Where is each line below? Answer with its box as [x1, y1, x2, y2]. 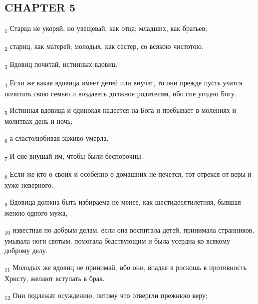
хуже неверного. [4, 180, 53, 190]
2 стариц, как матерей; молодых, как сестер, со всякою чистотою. [4, 41, 204, 53]
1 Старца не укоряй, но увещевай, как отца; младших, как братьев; [4, 23, 207, 34]
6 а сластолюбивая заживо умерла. [4, 133, 109, 144]
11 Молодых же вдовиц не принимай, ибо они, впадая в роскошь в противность [4, 262, 247, 274]
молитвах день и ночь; [4, 116, 73, 126]
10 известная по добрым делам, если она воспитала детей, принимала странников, [4, 224, 255, 236]
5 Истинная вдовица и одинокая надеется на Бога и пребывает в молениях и [4, 105, 236, 117]
